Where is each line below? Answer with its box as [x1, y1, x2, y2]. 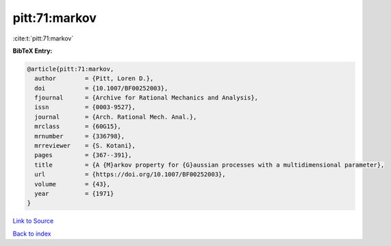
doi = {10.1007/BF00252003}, [34, 84, 168, 92]
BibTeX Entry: [12, 47, 53, 55]
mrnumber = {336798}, [34, 132, 125, 140]
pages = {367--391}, [34, 151, 133, 159]
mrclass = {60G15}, [34, 123, 121, 130]
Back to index [12, 230, 51, 238]
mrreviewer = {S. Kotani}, [34, 142, 136, 150]
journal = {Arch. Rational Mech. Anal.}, [34, 113, 197, 121]
